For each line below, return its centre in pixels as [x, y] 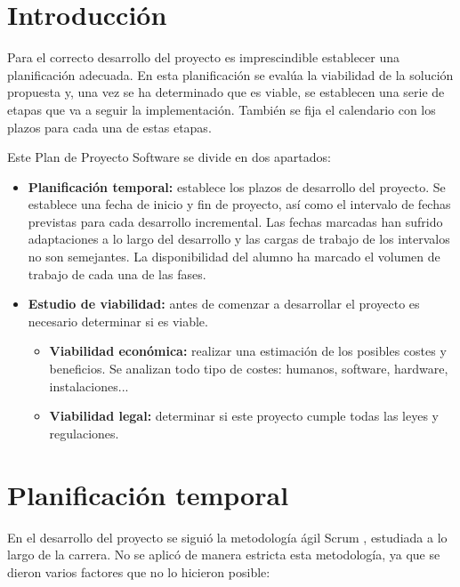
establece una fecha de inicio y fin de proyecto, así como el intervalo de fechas [239, 204]
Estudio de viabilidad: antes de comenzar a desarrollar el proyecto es [224, 304]
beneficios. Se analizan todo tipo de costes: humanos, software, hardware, [249, 369]
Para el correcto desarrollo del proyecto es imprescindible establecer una [203, 57]
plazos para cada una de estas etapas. [109, 127]
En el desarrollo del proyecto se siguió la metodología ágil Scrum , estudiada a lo [227, 537]
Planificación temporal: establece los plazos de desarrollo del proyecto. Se [237, 186]
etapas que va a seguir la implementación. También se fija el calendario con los [222, 109]
